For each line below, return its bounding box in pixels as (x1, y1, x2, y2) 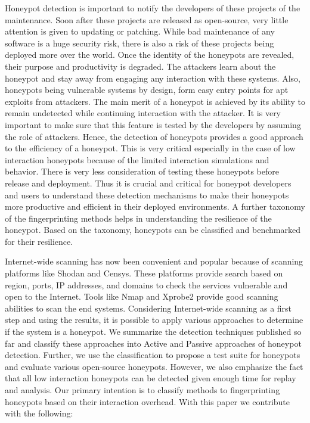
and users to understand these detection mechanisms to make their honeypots (5, 188, 289, 201)
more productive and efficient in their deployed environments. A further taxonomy (5, 200, 305, 213)
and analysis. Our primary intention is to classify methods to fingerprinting (5, 384, 280, 396)
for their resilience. (5, 235, 73, 247)
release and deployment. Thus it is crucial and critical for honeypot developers (5, 176, 292, 189)
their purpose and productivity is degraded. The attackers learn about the (5, 60, 276, 72)
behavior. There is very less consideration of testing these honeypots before (5, 165, 279, 178)
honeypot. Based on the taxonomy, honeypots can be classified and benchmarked (5, 223, 301, 236)
